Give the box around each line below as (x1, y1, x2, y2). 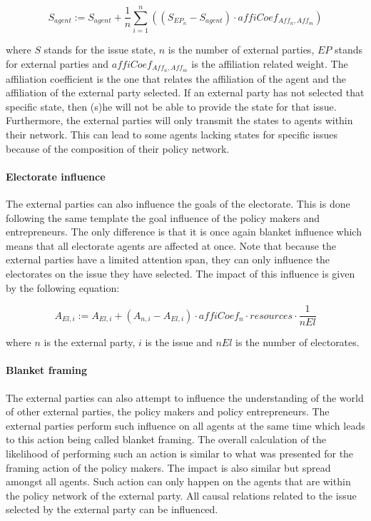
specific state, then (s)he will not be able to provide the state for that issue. (6, 98, 337, 113)
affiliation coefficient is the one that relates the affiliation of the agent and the (6, 71, 346, 86)
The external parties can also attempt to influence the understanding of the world (6, 390, 364, 405)
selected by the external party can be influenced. (6, 502, 218, 517)
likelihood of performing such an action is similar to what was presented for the (6, 445, 354, 460)
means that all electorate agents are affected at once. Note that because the (6, 238, 336, 253)
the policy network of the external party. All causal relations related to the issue (6, 487, 357, 502)
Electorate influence (6, 168, 106, 183)
